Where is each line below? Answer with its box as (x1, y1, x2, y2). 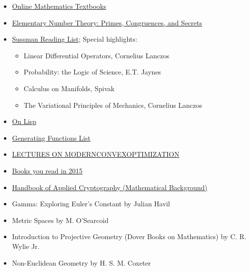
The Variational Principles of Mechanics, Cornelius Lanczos (23, 99, 203, 110)
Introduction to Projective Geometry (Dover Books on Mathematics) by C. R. (12, 231, 247, 242)
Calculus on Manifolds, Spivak (23, 83, 114, 93)
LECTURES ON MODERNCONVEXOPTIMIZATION (12, 149, 180, 159)
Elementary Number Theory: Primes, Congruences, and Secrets (12, 17, 202, 27)
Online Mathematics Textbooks (12, 1, 107, 11)
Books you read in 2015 (12, 165, 83, 175)
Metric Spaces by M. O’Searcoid (12, 215, 109, 225)
